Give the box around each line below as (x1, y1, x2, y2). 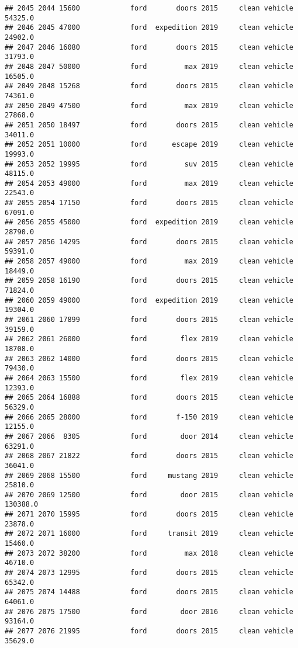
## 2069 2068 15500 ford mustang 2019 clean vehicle (5, 471, 293, 480)
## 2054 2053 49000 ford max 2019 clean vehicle (5, 179, 293, 188)
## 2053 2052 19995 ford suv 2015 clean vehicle (5, 160, 293, 168)
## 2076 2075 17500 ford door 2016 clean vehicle (5, 607, 293, 616)
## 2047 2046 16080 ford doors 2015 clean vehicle (5, 43, 293, 51)
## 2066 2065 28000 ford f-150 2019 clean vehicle (5, 413, 293, 421)
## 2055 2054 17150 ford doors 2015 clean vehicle (5, 199, 293, 207)
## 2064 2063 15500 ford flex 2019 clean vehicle (5, 373, 293, 382)
